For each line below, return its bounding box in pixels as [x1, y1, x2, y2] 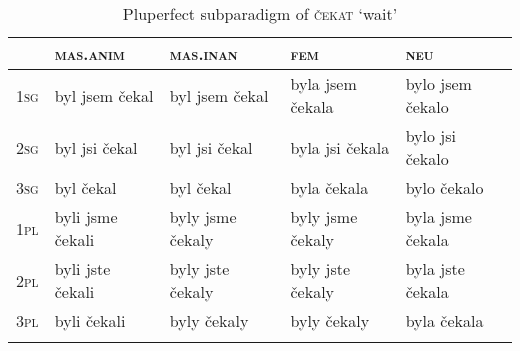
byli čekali [54, 309, 126, 332]
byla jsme [405, 205, 472, 228]
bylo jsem [405, 72, 472, 95]
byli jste [54, 257, 111, 280]
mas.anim [54, 42, 125, 65]
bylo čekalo [405, 176, 484, 199]
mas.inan [169, 42, 238, 65]
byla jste [405, 257, 465, 280]
